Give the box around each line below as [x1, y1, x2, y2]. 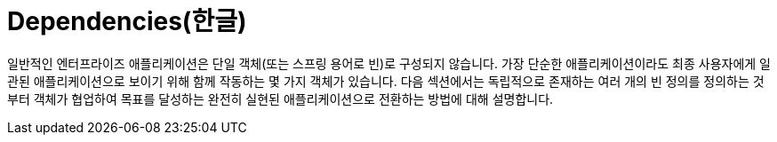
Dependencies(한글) [7, 6, 247, 36]
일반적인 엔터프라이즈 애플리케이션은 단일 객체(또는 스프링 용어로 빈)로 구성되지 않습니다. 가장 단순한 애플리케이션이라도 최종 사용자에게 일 [7, 55, 771, 71]
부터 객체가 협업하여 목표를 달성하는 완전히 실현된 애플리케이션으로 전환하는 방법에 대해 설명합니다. [7, 91, 554, 106]
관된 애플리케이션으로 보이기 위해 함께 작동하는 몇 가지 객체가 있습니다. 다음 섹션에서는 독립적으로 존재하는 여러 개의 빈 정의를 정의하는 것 [7, 73, 765, 89]
